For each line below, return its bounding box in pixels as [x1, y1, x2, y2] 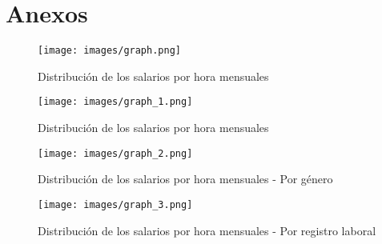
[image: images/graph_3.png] [38, 198, 193, 210]
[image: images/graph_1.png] [38, 96, 193, 108]
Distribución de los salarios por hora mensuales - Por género [38, 170, 333, 187]
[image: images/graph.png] [38, 45, 181, 57]
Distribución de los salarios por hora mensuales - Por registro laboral [38, 222, 376, 238]
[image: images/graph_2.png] [38, 147, 193, 159]
